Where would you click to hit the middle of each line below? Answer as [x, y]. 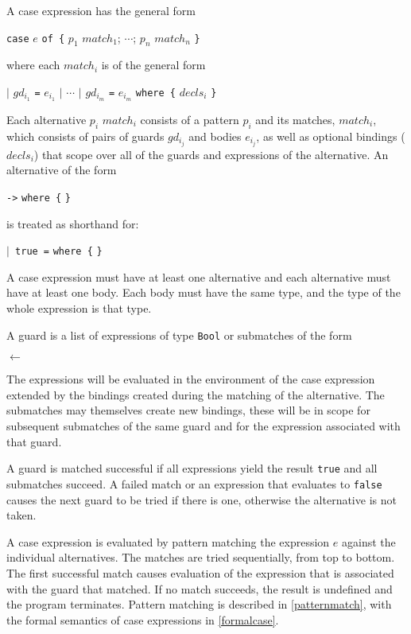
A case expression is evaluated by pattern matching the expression [168, 541]
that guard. [34, 441]
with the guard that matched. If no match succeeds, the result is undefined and [200, 588]
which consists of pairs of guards [85, 136]
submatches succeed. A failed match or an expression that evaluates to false [194, 483]
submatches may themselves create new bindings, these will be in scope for [188, 410]
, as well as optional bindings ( [331, 136]
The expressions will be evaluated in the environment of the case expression [191, 379]
